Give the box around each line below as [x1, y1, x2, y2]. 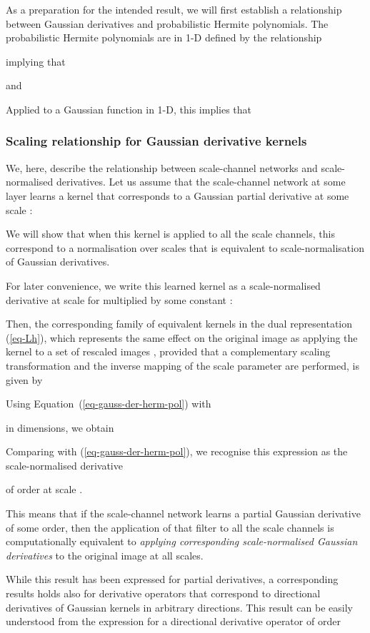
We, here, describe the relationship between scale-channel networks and [6, 160, 318, 175]
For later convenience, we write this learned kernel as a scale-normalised [6, 278, 321, 293]
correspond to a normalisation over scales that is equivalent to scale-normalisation [6, 240, 364, 255]
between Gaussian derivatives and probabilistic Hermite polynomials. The [6, 16, 329, 31]
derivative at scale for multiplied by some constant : [6, 292, 233, 307]
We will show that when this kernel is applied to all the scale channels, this [6, 226, 335, 241]
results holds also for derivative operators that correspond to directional [6, 586, 321, 601]
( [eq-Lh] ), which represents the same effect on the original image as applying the [6, 330, 358, 345]
